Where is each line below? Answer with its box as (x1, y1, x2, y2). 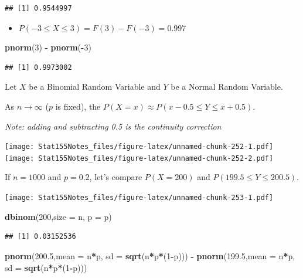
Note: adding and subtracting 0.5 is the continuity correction (5, 120, 222, 132)
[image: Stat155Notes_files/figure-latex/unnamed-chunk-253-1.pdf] (5, 194, 274, 202)
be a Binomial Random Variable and (29, 80, 161, 93)
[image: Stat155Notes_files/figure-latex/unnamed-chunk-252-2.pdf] (5, 154, 274, 162)
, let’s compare (89, 171, 142, 183)
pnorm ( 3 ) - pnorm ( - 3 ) (5, 41, 91, 53)
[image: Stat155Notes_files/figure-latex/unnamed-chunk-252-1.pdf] (5, 143, 274, 151)
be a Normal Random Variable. (171, 80, 283, 93)
